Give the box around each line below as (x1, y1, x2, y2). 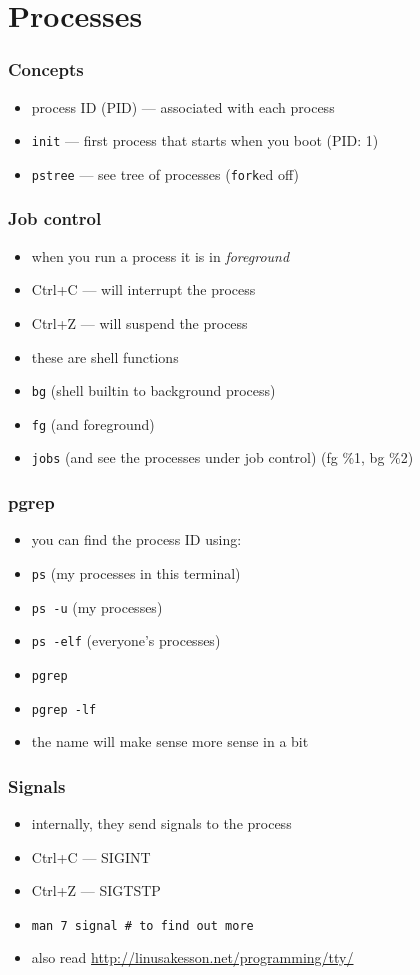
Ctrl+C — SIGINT (31, 846, 151, 867)
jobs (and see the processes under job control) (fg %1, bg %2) (31, 447, 414, 468)
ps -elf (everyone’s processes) (31, 630, 221, 651)
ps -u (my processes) (31, 596, 163, 617)
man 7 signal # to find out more (31, 918, 254, 933)
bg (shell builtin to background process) (31, 380, 276, 401)
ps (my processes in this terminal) (31, 562, 241, 583)
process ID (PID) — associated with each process (31, 96, 335, 117)
